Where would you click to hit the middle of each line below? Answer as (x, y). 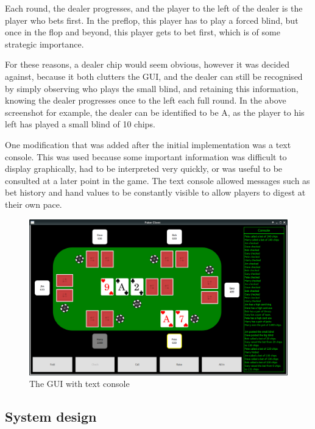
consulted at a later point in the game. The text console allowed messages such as (157, 180)
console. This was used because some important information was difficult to (146, 156)
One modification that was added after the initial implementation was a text (148, 144)
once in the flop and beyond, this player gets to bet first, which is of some (143, 32)
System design (51, 417)
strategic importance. (44, 44)
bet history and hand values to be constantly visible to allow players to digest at (155, 192)
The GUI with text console (80, 384)
